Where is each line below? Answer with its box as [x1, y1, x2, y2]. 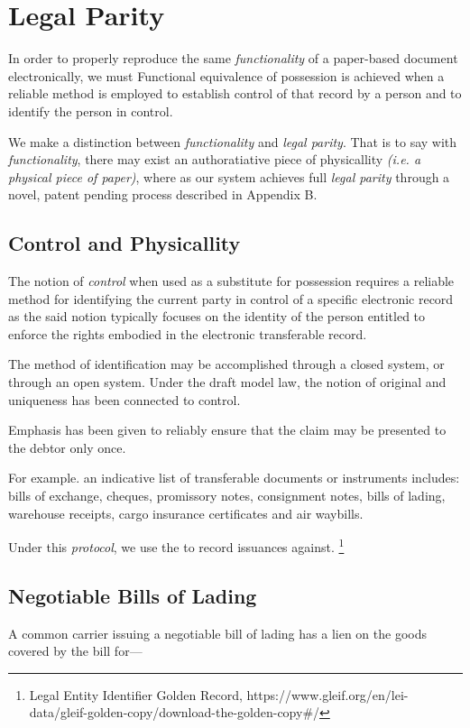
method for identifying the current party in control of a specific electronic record [8, 289, 454, 308]
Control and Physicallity [8, 229, 241, 257]
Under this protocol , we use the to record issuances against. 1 [8, 535, 345, 556]
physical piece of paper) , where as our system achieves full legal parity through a [8, 167, 450, 186]
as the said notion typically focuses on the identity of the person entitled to [8, 307, 426, 326]
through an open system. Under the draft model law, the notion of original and [8, 373, 447, 392]
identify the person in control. [8, 101, 173, 120]
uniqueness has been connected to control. [8, 390, 241, 409]
